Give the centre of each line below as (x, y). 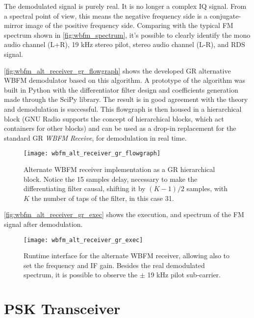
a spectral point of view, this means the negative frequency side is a (106, 15)
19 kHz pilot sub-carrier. (184, 275)
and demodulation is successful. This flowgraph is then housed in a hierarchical (123, 109)
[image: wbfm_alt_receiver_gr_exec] (83, 240)
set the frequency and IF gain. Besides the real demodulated (114, 265)
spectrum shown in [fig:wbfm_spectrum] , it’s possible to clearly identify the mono (127, 35)
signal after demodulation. (43, 224)
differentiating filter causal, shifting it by (85, 188)
